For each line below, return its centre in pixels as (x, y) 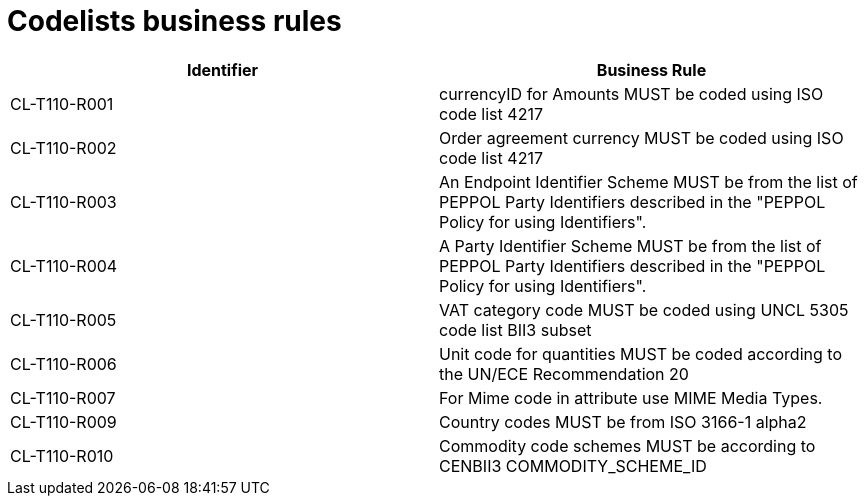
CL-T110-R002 (63, 147)
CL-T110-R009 (63, 421)
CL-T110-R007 (63, 397)
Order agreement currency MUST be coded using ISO (641, 137)
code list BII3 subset (515, 329)
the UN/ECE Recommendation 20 (564, 373)
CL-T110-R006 (63, 363)
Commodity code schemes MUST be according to (627, 445)
